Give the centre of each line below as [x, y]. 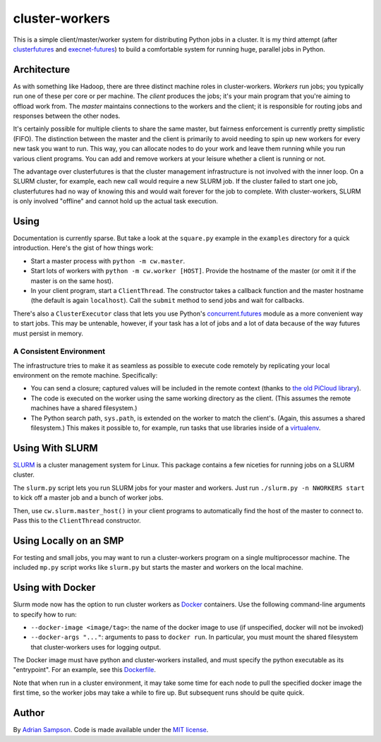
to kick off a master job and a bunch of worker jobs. [88, 498]
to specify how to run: [45, 614]
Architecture [42, 70]
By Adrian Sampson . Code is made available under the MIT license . [111, 730]
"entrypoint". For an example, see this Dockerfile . [85, 670]
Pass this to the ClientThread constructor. [77, 520]
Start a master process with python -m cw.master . [108, 261]
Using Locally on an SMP [68, 540]
